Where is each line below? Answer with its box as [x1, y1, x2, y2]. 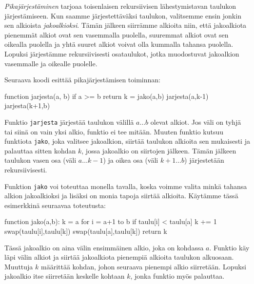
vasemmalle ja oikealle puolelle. [4, 58, 98, 68]
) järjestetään [184, 155, 224, 165]
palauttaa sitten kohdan [4, 145, 76, 155]
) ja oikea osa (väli [103, 155, 158, 165]
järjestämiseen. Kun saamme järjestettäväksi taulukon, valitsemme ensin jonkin [4, 10, 241, 20]
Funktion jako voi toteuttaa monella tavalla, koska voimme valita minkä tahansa [4, 181, 247, 191]
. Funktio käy [209, 242, 250, 252]
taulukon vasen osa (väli [4, 155, 77, 165]
